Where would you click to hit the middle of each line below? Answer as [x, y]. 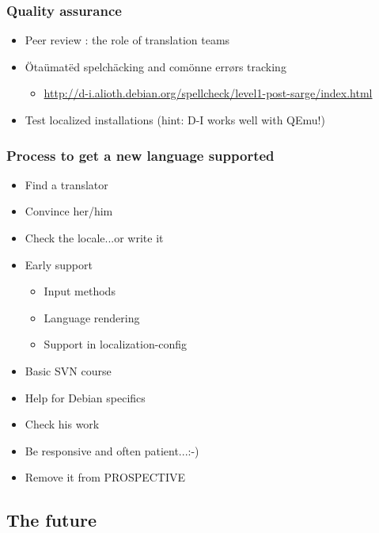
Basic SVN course [68, 370]
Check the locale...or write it [94, 238]
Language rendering [92, 317]
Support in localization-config [116, 344]
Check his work [62, 424]
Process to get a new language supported [140, 155]
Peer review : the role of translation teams [127, 40]
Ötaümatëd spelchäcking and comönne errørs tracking [155, 66]
